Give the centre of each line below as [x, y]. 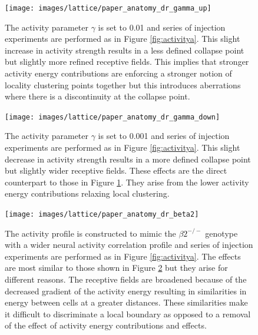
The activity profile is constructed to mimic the [90, 233]
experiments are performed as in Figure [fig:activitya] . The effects [123, 256]
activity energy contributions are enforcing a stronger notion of [118, 73]
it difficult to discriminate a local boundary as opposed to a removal [128, 314]
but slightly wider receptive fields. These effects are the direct [116, 170]
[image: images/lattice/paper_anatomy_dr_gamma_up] [108, 8]
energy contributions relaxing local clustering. [87, 193]
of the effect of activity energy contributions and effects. [106, 325]
